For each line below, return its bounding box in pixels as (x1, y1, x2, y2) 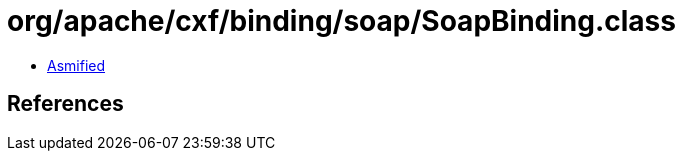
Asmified (47, 56, 106, 74)
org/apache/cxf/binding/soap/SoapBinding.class (7, 4, 676, 38)
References (7, 91, 124, 117)
